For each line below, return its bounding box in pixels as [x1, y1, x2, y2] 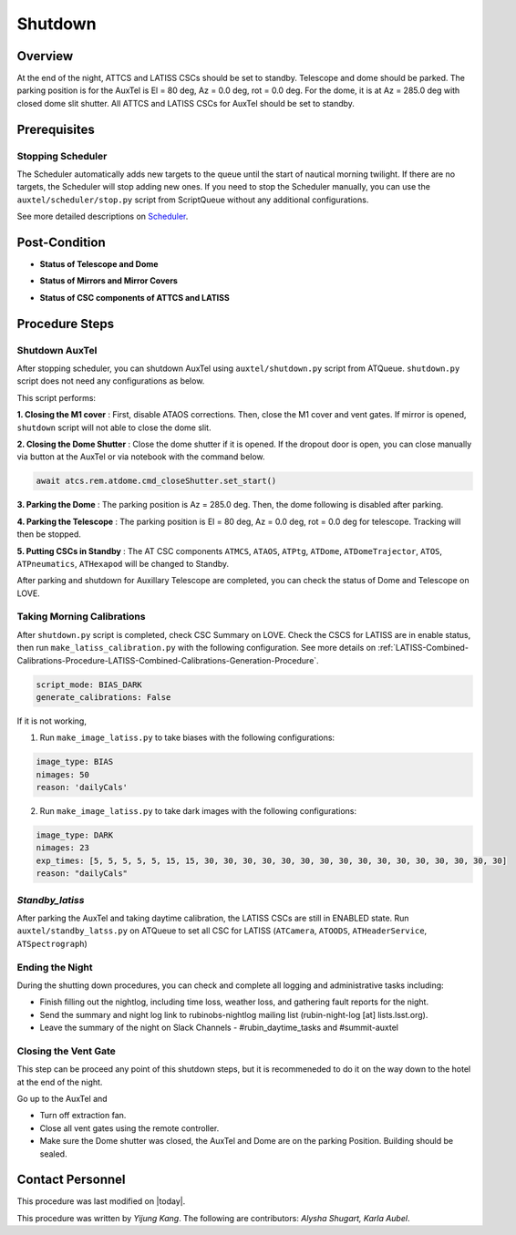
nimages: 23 [36, 843, 90, 853]
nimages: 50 [36, 769, 90, 779]
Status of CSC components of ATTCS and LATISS [39, 292, 230, 303]
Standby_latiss [16, 893, 85, 906]
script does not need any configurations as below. [16, 376, 205, 386]
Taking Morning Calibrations [16, 611, 146, 623]
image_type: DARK [36, 830, 114, 840]
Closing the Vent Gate [16, 1045, 116, 1057]
